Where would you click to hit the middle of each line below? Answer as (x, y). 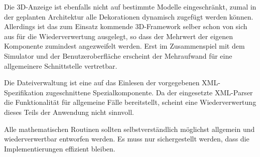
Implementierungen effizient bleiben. (60, 148)
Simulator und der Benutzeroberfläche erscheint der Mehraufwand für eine (118, 55)
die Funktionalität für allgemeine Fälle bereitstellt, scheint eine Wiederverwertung (130, 102)
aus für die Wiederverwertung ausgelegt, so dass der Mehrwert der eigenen (119, 36)
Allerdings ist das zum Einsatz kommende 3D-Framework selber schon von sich (126, 26)
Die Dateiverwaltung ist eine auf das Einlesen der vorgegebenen (102, 83)
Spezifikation (24, 92)
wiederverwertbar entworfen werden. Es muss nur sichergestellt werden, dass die (127, 139)
